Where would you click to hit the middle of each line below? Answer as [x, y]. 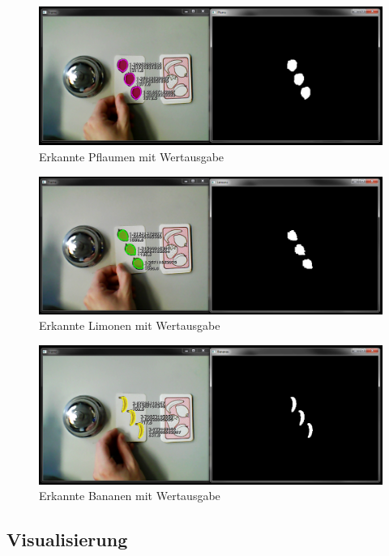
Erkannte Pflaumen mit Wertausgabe [132, 157]
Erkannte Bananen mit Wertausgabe [130, 496]
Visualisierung [67, 539]
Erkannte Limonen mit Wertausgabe [130, 325]
